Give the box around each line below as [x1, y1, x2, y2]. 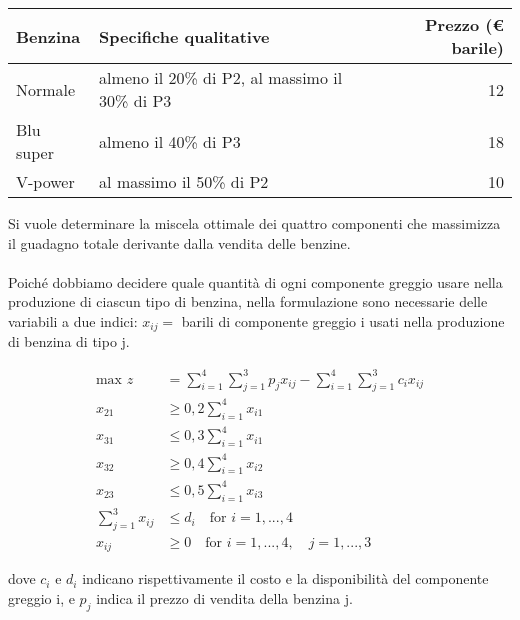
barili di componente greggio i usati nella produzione [181, 310, 505, 331]
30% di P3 [99, 89, 172, 112]
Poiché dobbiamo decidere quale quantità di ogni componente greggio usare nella [8, 271, 503, 292]
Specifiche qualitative [99, 24, 270, 48]
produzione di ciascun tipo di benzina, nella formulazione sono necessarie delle [8, 291, 488, 312]
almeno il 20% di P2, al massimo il [99, 66, 343, 89]
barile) [451, 36, 504, 59]
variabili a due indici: [8, 310, 138, 331]
